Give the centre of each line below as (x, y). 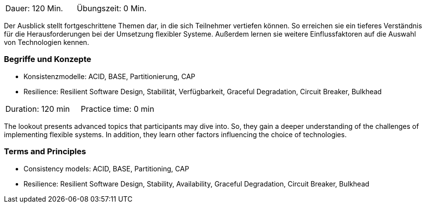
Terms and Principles (45, 152)
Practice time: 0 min (117, 109)
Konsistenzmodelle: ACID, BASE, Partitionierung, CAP (109, 76)
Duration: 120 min (38, 109)
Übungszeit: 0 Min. (112, 8)
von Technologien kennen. (47, 42)
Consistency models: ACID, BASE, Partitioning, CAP (106, 168)
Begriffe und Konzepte (48, 59)
